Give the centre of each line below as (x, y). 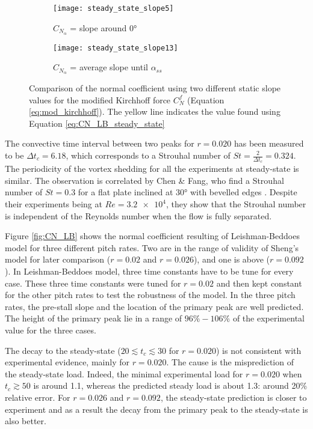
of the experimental (268, 318)
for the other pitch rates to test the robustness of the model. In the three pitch (150, 295)
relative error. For (38, 397)
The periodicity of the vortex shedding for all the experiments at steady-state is (152, 169)
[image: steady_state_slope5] (113, 8)
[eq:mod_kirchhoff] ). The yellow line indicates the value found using (155, 111)
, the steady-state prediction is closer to (234, 397)
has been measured (269, 143)
